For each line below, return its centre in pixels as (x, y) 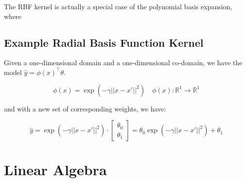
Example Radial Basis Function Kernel (104, 42)
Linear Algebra (55, 170)
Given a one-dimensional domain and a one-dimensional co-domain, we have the (123, 63)
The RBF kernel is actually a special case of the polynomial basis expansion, (118, 6)
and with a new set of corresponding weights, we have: (85, 108)
